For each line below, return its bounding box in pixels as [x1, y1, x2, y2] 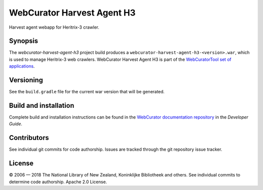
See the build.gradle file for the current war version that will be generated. [9, 89, 165, 95]
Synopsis [9, 37, 38, 45]
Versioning [9, 76, 43, 85]
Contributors [9, 134, 49, 142]
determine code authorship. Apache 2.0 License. [9, 179, 107, 185]
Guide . [9, 121, 22, 127]
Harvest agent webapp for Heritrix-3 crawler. [9, 24, 99, 30]
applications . [9, 63, 35, 69]
